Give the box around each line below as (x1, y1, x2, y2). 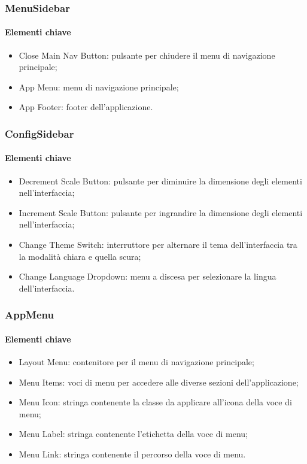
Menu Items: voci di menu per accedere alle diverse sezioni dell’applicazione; (19, 375, 299, 388)
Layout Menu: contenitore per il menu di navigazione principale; (19, 356, 254, 368)
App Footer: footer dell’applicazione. (19, 101, 153, 113)
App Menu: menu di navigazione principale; (19, 80, 179, 93)
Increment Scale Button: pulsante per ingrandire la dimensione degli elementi (19, 206, 303, 219)
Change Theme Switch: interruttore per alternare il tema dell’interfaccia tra (19, 238, 297, 251)
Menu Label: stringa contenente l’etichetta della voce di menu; (19, 427, 248, 440)
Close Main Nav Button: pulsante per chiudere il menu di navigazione (19, 48, 275, 61)
